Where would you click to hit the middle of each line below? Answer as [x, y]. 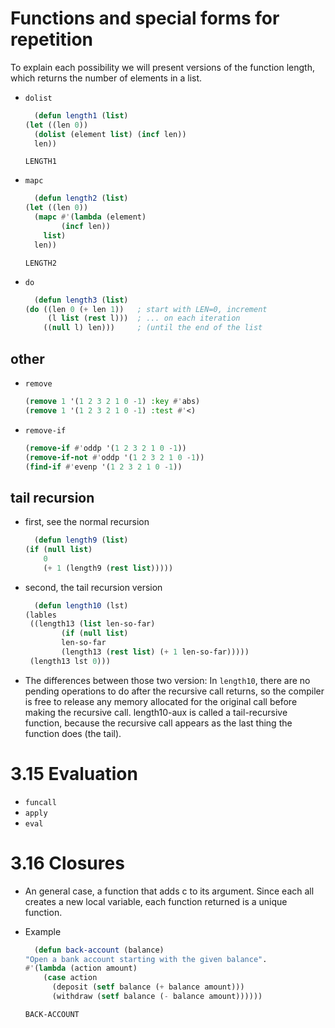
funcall [40, 802]
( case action [70, 978]
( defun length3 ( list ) [81, 300]
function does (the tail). [73, 733]
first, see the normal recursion [87, 522]
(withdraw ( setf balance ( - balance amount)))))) [157, 997]
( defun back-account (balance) [99, 950]
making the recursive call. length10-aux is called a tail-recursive [156, 712]
